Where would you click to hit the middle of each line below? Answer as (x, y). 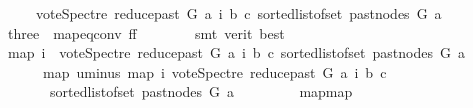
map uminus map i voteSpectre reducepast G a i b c (214, 71)
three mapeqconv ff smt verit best (146, 32)
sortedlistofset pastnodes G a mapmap (201, 91)
